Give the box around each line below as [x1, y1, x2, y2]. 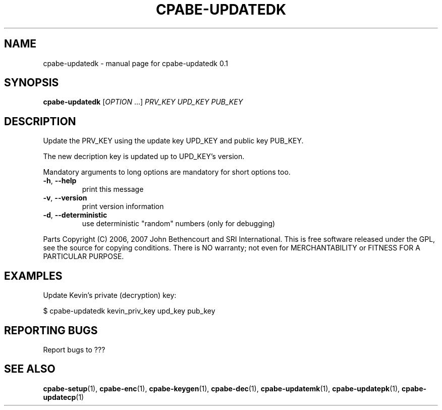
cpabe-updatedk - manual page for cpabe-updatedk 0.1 [43, 59, 228, 68]
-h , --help [43, 176, 77, 185]
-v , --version [43, 193, 87, 202]
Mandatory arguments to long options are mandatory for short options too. [43, 168, 291, 177]
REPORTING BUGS [4, 324, 98, 337]
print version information [82, 202, 164, 211]
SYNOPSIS [4, 76, 59, 89]
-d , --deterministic [43, 211, 107, 220]
